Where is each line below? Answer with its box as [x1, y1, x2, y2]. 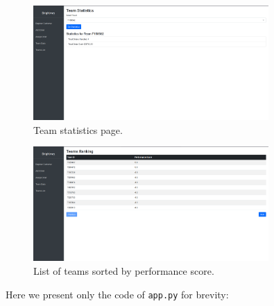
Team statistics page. [33, 122, 123, 137]
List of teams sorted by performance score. [33, 264, 214, 278]
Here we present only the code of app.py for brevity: [6, 287, 229, 301]
